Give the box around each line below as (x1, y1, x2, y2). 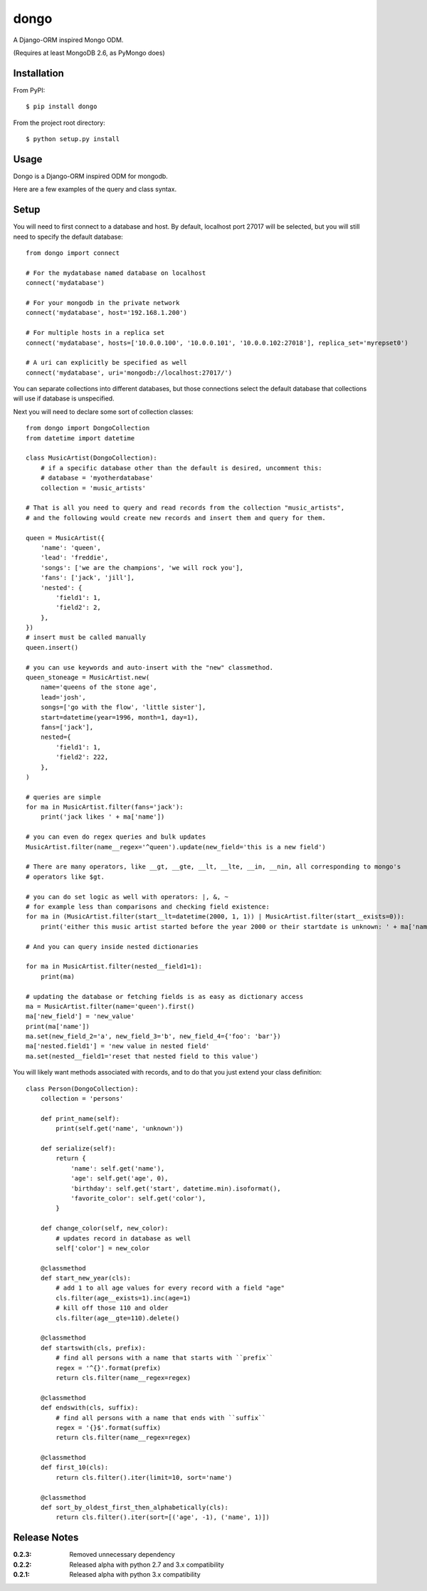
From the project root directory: (13, 118, 106, 127)
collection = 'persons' (40, 1094, 124, 1103)
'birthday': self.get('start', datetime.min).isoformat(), (70, 1184, 281, 1193)
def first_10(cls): (40, 1463, 109, 1471)
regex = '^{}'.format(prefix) (56, 1364, 162, 1372)
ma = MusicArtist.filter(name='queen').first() (26, 1002, 195, 1010)
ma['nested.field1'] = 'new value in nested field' (26, 1042, 210, 1050)
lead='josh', (40, 693, 86, 701)
